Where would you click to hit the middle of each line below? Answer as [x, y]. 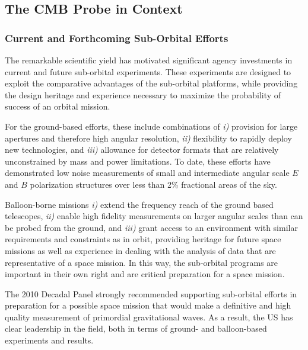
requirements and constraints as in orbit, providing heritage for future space [143, 239]
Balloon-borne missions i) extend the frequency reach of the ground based [139, 204]
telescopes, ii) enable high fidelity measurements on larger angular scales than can [154, 216]
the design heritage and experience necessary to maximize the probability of [143, 94]
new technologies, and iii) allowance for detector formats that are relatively [142, 150]
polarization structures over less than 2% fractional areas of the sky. [153, 184]
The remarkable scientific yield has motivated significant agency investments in [149, 60]
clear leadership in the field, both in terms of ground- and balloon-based [136, 328]
